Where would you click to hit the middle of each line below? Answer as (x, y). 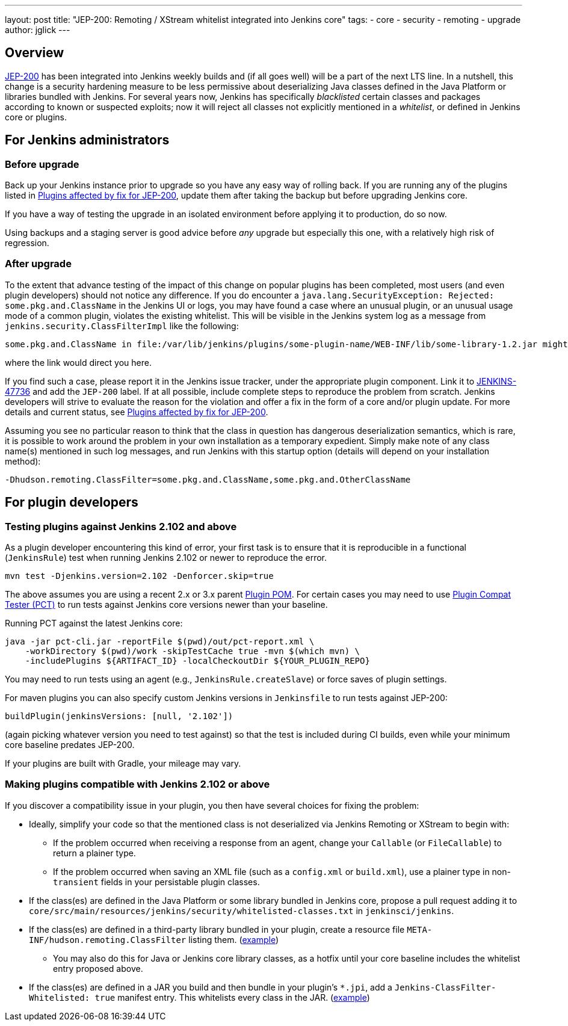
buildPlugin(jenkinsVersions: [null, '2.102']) (119, 716)
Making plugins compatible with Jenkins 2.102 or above (137, 784)
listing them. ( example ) (234, 939)
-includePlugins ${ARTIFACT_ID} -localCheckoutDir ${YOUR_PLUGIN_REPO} (197, 661)
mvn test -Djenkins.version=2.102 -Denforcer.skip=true (139, 576)
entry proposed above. (98, 968)
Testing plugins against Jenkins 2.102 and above (121, 526)
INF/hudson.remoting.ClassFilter (108, 940)
